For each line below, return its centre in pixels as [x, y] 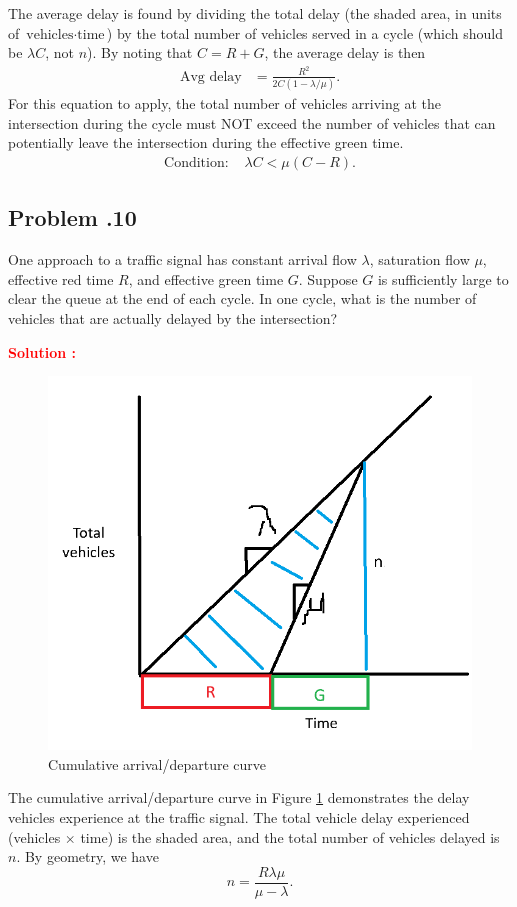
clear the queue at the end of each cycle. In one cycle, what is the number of [242, 298]
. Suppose [328, 278]
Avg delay [210, 76]
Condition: [196, 163]
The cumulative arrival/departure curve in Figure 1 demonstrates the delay [239, 797]
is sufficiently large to [443, 278]
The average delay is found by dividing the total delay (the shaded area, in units [255, 13]
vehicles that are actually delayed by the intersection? [173, 318]
